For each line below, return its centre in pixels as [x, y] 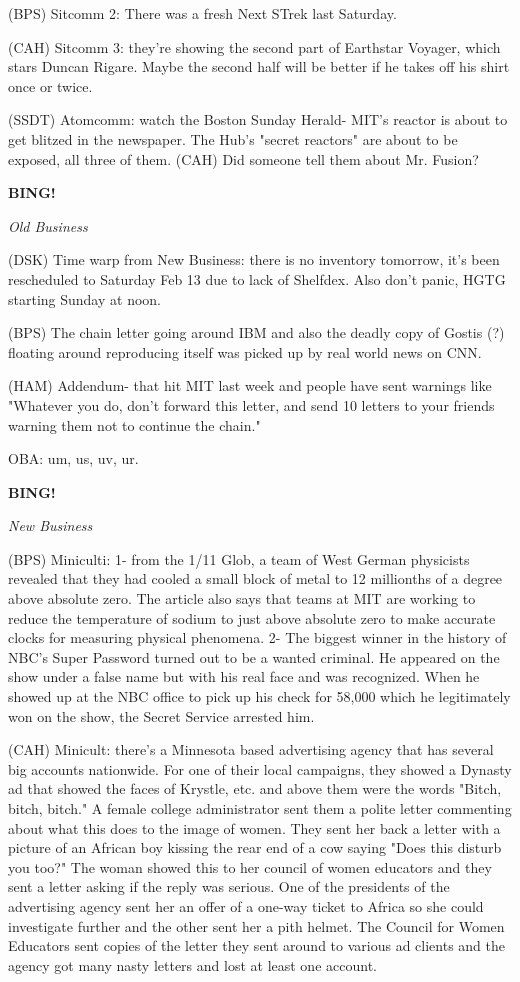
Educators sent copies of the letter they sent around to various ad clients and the [257, 945]
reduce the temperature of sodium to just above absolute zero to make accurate [252, 617]
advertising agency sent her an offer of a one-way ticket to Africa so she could [246, 905]
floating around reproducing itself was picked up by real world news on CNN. [245, 351]
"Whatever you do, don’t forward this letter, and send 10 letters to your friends [251, 404]
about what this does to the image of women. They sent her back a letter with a [254, 827]
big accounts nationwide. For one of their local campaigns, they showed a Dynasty [260, 768]
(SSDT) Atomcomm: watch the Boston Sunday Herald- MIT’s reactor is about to [258, 119]
